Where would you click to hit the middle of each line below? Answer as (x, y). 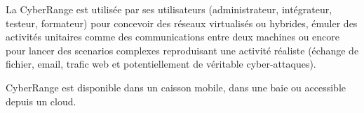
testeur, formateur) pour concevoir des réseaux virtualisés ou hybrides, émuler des (182, 23)
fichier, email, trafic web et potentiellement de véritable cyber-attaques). (161, 64)
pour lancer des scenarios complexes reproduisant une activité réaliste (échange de (182, 50)
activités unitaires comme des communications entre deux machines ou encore (173, 37)
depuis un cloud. (41, 101)
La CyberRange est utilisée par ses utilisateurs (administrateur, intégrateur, (169, 9)
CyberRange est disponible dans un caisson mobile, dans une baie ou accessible (176, 87)
